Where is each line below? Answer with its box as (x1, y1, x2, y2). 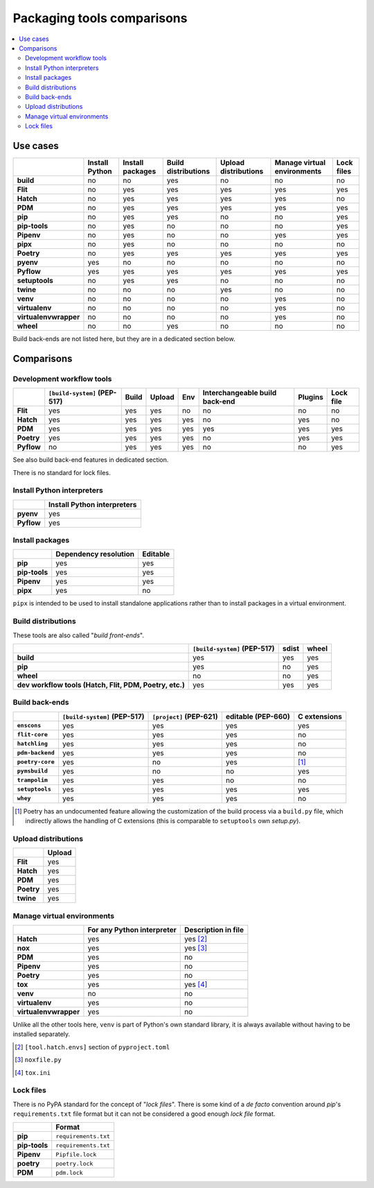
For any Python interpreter (87, 924, 177, 934)
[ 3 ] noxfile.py (15, 1056, 62, 1064)
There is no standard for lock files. (12, 468, 111, 476)
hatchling (17, 740, 48, 748)
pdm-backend (17, 749, 55, 757)
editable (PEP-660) (225, 712, 290, 721)
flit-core (17, 731, 48, 739)
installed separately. (12, 1030, 71, 1038)
